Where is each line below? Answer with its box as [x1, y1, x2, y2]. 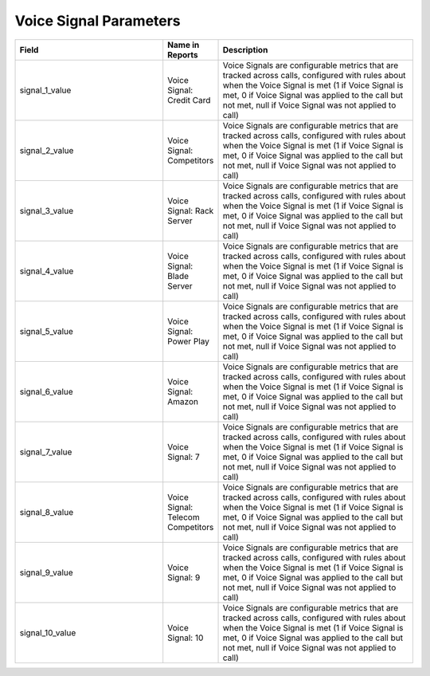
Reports [167, 49, 198, 60]
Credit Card [167, 94, 211, 105]
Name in [167, 39, 200, 50]
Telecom [167, 511, 200, 522]
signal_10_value [19, 627, 76, 638]
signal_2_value [19, 144, 74, 155]
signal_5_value [19, 325, 73, 336]
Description [222, 44, 268, 55]
